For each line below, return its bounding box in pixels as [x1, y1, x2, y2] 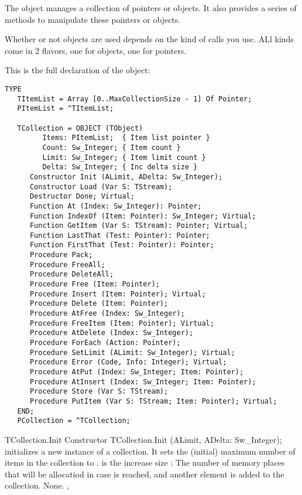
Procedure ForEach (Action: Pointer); [29, 339, 181, 347]
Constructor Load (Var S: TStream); [29, 182, 173, 191]
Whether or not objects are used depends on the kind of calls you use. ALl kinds [5, 33, 294, 45]
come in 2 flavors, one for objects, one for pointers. [5, 44, 187, 56]
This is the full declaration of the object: [5, 64, 150, 76]
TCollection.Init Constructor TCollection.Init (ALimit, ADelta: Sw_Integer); [5, 433, 282, 445]
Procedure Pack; [29, 251, 93, 260]
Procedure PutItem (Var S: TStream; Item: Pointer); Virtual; [29, 397, 277, 405]
